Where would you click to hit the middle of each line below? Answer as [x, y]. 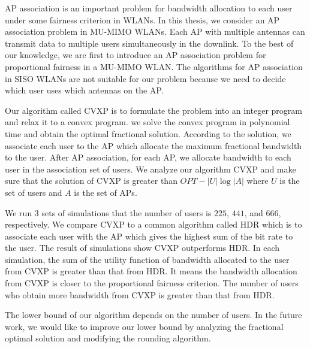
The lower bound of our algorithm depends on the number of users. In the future [154, 315]
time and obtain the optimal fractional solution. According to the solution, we [148, 133]
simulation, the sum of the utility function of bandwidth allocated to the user [147, 259]
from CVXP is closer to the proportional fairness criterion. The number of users [152, 283]
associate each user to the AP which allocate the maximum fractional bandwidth [154, 145]
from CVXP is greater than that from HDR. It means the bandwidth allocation [151, 271]
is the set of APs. [106, 192]
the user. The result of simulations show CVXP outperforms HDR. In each [142, 248]
